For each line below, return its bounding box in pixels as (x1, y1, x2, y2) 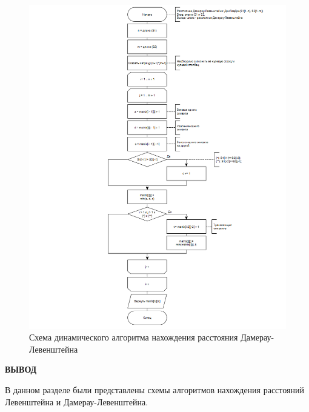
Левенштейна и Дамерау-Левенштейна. (5, 395, 148, 408)
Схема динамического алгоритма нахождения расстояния (29, 331, 238, 344)
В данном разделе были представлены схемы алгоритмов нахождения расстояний (5, 384, 304, 396)
